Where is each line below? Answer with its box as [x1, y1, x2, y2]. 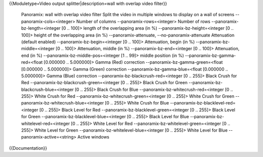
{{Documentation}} [9, 145, 47, 151]
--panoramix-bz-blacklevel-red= [169, 100, 236, 106]
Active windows [77, 134, 110, 140]
